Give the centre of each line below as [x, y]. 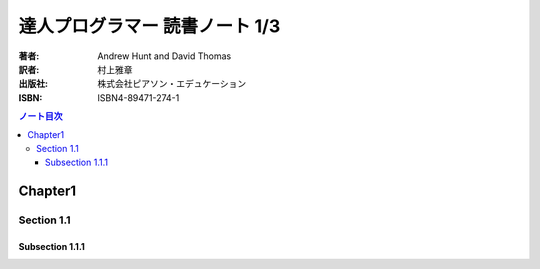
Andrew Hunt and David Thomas [164, 56]
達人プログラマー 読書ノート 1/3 [149, 26]
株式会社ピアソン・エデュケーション [172, 84]
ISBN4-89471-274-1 [138, 97]
